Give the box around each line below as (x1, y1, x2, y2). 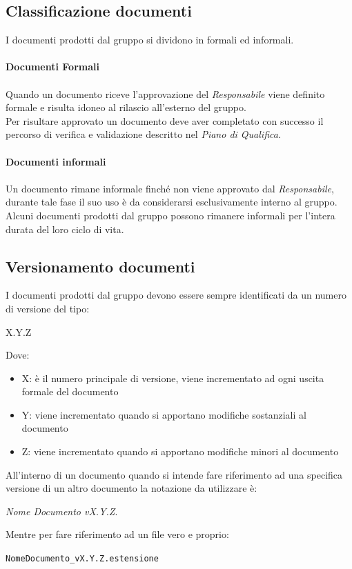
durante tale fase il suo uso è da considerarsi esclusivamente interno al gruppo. (6, 194, 338, 209)
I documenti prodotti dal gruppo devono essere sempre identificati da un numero (6, 288, 346, 302)
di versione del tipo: (6, 301, 90, 315)
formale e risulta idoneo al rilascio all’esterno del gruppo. (6, 100, 246, 114)
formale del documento (21, 384, 119, 399)
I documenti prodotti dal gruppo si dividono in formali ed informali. (6, 32, 294, 47)
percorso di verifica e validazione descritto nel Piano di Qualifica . (6, 127, 281, 141)
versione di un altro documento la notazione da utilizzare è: (6, 481, 257, 495)
